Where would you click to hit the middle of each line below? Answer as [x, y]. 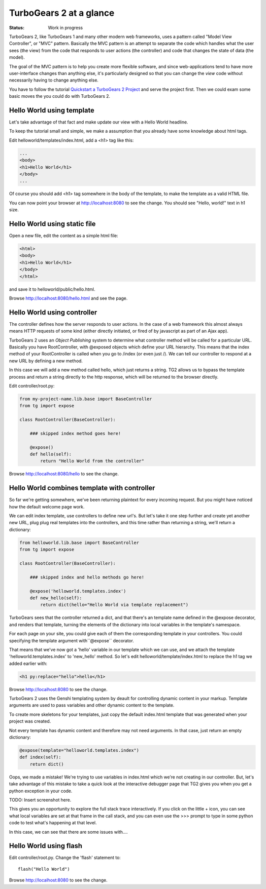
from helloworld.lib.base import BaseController [79, 542]
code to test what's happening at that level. [53, 823]
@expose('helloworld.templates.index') [78, 591]
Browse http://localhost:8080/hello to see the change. [64, 474]
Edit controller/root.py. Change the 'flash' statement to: [65, 858]
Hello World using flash [46, 846]
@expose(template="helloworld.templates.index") [79, 750]
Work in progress [66, 28]
